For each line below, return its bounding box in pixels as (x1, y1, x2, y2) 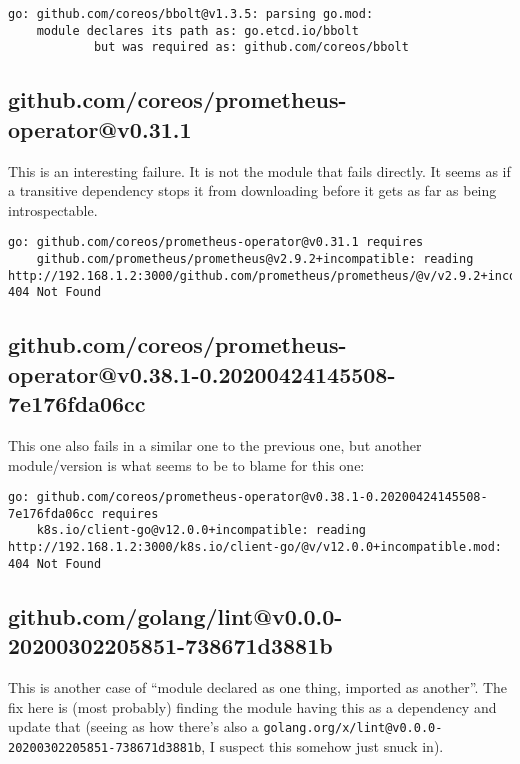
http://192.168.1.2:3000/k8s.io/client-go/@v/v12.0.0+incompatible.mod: (8, 540, 502, 555)
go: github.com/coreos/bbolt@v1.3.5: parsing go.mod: (8, 7, 374, 21)
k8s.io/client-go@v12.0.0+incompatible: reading (36, 523, 366, 538)
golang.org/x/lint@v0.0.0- (263, 721, 443, 736)
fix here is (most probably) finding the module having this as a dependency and (8, 696, 497, 717)
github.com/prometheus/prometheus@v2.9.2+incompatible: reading (36, 252, 474, 266)
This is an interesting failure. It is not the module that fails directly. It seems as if (8, 160, 511, 181)
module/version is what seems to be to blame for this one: (8, 454, 365, 475)
